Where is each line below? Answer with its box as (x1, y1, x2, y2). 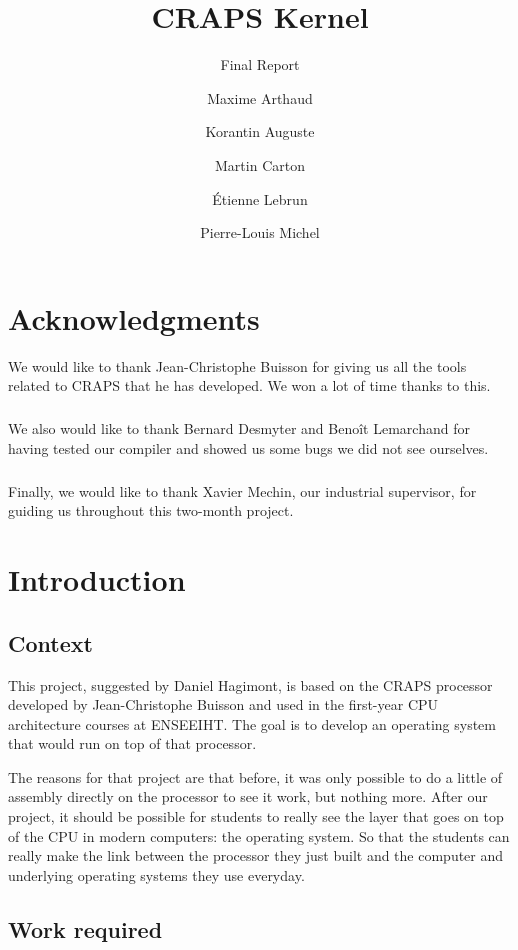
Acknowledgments (8, 297, 260, 338)
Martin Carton (215, 154, 305, 175)
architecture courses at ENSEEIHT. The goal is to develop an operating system (8, 713, 496, 734)
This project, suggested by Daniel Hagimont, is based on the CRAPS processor (8, 674, 493, 695)
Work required (8, 913, 163, 944)
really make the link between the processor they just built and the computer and (8, 845, 504, 866)
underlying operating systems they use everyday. (8, 864, 305, 885)
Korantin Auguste (205, 121, 315, 142)
